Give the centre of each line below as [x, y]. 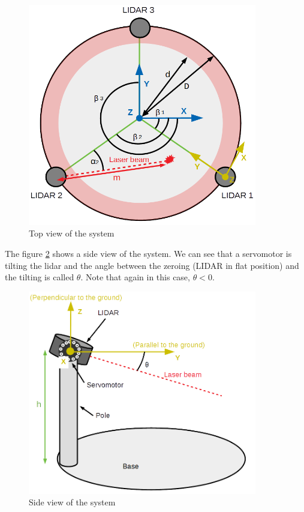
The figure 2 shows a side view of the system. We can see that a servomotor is [148, 253]
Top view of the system [72, 233]
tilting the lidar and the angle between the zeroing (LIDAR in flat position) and [152, 265]
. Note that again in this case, [135, 277]
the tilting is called [40, 277]
